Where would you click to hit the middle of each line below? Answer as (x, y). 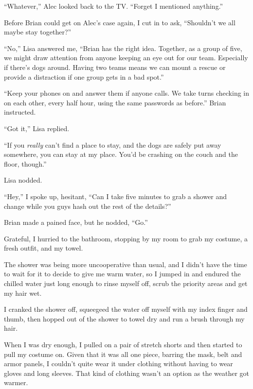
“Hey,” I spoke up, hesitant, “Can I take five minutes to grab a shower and (116, 196)
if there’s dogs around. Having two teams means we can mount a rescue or (115, 67)
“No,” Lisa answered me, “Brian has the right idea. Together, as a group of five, (123, 48)
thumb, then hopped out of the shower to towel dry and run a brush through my (124, 318)
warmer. (16, 382)
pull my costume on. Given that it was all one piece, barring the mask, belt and (123, 354)
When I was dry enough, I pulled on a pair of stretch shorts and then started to (123, 345)
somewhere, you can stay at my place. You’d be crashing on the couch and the (121, 154)
